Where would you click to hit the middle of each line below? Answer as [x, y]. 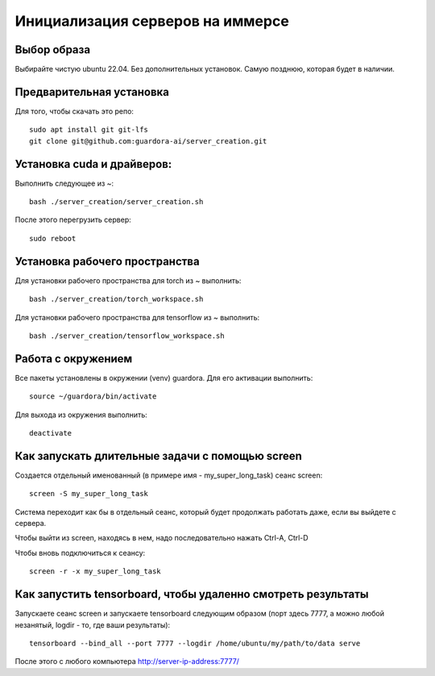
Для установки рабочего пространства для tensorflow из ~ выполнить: [137, 317]
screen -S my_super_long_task [89, 494]
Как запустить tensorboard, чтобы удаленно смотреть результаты [192, 594]
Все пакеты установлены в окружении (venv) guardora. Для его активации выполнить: [164, 378]
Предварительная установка [92, 92]
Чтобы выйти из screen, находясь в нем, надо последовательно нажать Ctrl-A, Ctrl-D [162, 538]
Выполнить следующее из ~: [64, 183]
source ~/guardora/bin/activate [93, 396]
